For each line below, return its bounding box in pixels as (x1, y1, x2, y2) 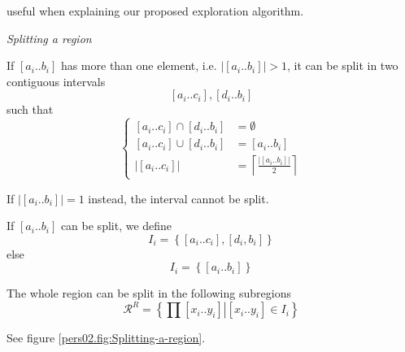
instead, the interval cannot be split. (88, 189, 269, 206)
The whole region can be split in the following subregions (7, 285, 291, 302)
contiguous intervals (7, 72, 106, 89)
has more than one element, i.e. (60, 57, 217, 74)
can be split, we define (60, 217, 172, 234)
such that (7, 101, 54, 118)
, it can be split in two (287, 57, 398, 74)
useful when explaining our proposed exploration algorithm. (7, 2, 304, 19)
